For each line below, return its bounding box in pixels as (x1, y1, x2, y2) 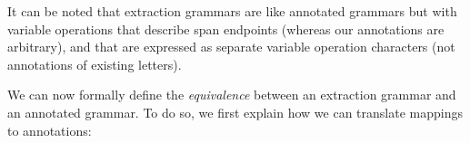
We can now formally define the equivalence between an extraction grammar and (7, 85, 456, 104)
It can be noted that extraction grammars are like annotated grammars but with (7, 2, 457, 20)
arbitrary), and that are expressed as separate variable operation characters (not (7, 37, 455, 56)
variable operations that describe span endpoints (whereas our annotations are (7, 19, 445, 38)
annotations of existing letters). (7, 54, 182, 73)
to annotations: (7, 120, 92, 139)
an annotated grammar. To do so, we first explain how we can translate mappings (7, 102, 463, 121)
